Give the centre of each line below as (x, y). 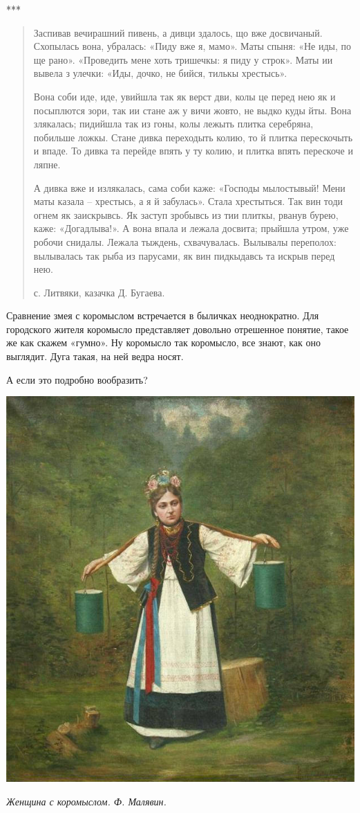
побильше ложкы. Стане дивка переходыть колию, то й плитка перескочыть (193, 137)
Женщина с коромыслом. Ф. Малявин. (86, 801)
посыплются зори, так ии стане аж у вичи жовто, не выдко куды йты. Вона (192, 110)
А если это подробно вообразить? (77, 379)
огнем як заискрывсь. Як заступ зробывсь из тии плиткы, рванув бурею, (186, 214)
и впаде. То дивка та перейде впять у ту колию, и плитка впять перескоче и (193, 151)
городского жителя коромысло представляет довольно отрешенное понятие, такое (178, 329)
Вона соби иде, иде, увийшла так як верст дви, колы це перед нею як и (184, 96)
